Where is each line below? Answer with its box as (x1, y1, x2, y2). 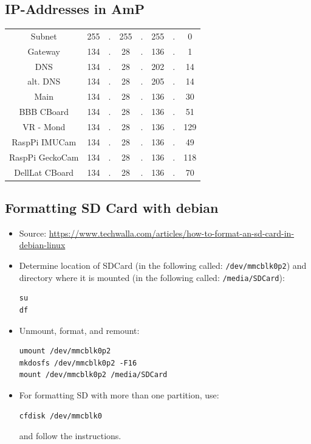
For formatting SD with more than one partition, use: (19, 388, 219, 401)
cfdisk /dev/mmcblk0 (19, 411, 102, 420)
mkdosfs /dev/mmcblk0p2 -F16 (19, 358, 137, 367)
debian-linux (19, 238, 66, 251)
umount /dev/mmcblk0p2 (19, 347, 111, 356)
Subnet (30, 29, 57, 42)
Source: (19, 226, 47, 239)
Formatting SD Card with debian (5, 198, 219, 217)
